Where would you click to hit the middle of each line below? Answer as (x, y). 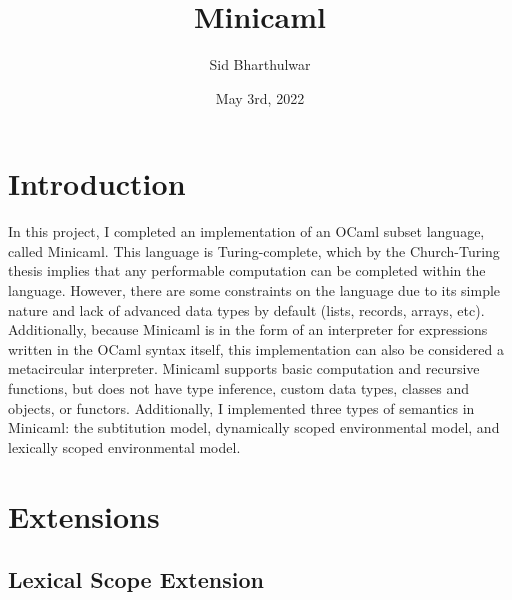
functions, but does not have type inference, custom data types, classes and (239, 388)
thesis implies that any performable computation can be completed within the (247, 270)
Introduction (97, 183)
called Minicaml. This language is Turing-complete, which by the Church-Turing (254, 250)
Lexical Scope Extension (136, 579)
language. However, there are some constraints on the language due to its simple (254, 290)
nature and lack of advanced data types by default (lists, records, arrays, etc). (246, 309)
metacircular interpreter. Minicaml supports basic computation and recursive (244, 368)
